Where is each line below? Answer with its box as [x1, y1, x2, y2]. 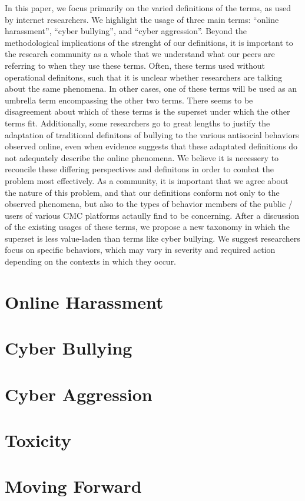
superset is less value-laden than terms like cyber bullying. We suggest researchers [5, 232, 300, 244]
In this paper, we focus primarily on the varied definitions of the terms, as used [5, 2, 291, 14]
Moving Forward [5, 474, 142, 498]
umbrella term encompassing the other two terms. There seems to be [5, 93, 253, 106]
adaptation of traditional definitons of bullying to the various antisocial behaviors [5, 128, 299, 141]
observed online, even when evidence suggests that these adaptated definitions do [5, 140, 298, 152]
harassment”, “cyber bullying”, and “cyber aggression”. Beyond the [5, 25, 247, 37]
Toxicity [5, 427, 71, 452]
